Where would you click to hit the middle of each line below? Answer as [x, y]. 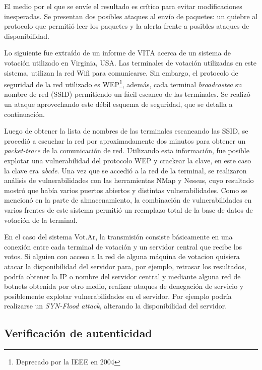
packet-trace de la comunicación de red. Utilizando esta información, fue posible [127, 150]
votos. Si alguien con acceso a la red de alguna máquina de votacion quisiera [122, 256]
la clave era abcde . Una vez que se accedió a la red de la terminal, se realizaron [125, 170]
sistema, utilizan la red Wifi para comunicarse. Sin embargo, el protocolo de [121, 72]
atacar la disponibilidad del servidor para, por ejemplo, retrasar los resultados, [125, 266]
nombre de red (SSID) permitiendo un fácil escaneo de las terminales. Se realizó [127, 94]
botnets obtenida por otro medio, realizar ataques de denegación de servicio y [124, 286]
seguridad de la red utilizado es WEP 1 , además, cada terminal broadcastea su [123, 83]
